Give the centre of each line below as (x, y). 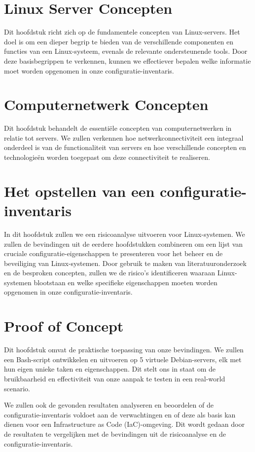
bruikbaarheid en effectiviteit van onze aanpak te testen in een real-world (115, 378)
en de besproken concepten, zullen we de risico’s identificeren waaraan (110, 273)
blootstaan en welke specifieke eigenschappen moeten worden (126, 282)
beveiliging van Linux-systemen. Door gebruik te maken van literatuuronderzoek (125, 263)
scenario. (17, 388)
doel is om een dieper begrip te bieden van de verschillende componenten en (119, 41)
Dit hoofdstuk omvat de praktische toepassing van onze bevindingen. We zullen (124, 350)
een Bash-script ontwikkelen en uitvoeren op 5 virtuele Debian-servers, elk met (123, 359)
